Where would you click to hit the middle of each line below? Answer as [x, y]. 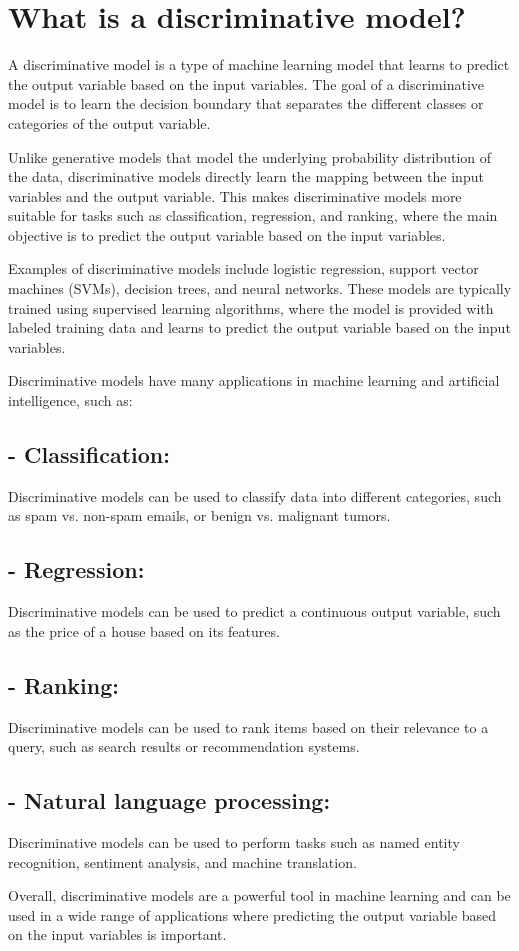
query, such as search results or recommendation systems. [184, 746]
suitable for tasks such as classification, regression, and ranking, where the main [253, 215]
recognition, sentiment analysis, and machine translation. [182, 861]
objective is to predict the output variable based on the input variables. [227, 234]
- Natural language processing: [169, 800]
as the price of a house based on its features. [144, 630]
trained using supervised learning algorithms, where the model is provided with [251, 307]
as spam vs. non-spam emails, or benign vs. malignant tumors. [199, 515]
